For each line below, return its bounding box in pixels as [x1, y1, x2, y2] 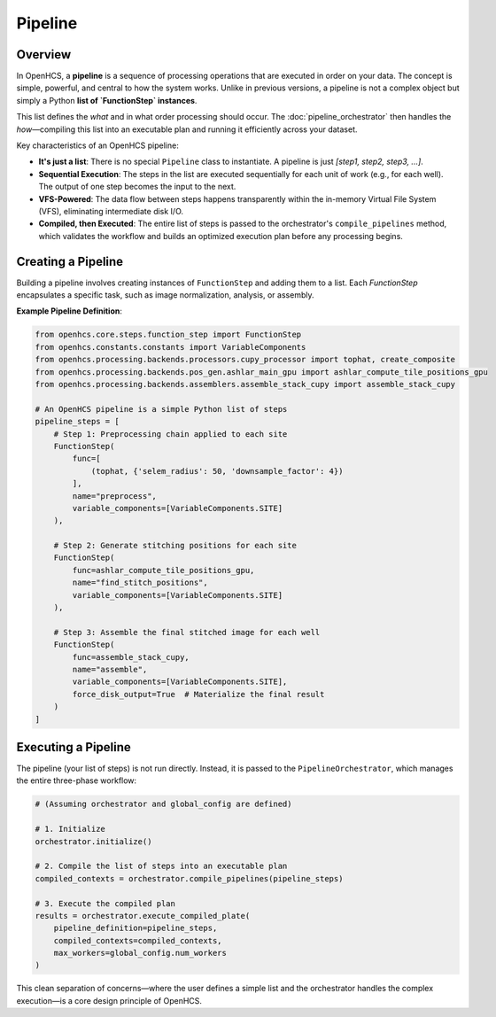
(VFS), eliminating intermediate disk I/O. [38, 206, 184, 216]
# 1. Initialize [35, 824, 106, 835]
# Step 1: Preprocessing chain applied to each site [53, 429, 288, 439]
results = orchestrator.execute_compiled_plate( [35, 911, 251, 920]
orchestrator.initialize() [35, 836, 152, 846]
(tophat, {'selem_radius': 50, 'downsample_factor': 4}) [90, 466, 344, 476]
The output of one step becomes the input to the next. [38, 182, 236, 192]
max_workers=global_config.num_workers [53, 948, 228, 959]
